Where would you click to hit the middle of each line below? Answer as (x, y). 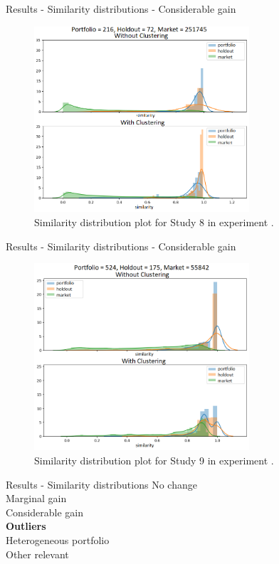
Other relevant (37, 554)
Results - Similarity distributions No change (101, 484)
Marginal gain (36, 498)
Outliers (26, 526)
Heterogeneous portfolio (58, 540)
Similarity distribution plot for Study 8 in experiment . (154, 222)
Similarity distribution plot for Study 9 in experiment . (154, 461)
